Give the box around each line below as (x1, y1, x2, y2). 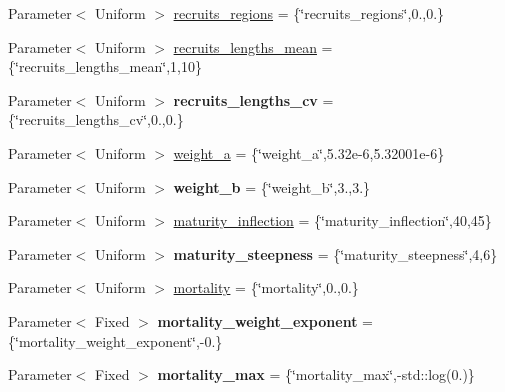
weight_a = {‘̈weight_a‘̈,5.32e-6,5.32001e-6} (173, 142, 445, 163)
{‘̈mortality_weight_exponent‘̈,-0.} (8, 330, 223, 351)
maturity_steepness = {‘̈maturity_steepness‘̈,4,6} (173, 243, 498, 264)
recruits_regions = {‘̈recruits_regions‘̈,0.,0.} (173, 3, 445, 23)
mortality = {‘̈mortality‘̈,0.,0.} (173, 277, 359, 298)
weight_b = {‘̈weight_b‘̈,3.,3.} (173, 176, 371, 197)
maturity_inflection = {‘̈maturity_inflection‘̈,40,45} (173, 210, 492, 231)
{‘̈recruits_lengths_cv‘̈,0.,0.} (8, 109, 184, 130)
